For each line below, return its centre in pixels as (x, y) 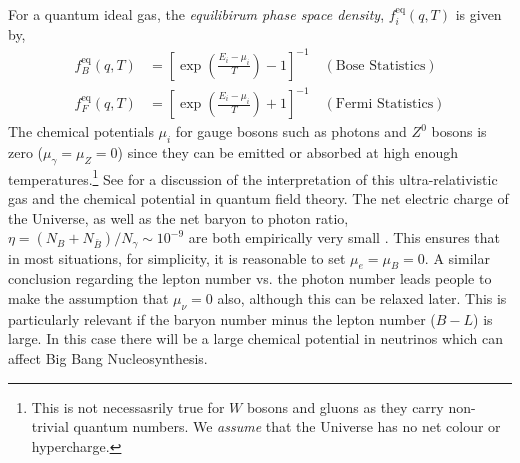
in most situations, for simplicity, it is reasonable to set (177, 257)
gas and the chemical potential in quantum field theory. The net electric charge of (258, 197)
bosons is (459, 131)
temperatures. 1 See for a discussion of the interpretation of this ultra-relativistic (253, 177)
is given (478, 14)
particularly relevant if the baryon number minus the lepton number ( (222, 318)
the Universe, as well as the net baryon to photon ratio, (178, 217)
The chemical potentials (81, 131)
